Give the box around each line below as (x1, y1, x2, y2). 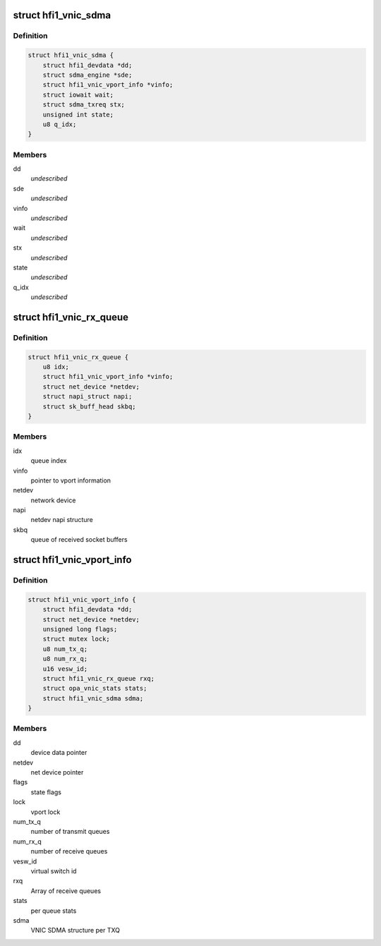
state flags (30, 787, 61, 796)
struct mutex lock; (42, 635, 111, 643)
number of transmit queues (30, 827, 110, 836)
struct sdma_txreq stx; (42, 101, 125, 109)
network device (30, 496, 76, 504)
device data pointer (30, 748, 87, 757)
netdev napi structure (30, 516, 93, 524)
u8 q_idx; (42, 120, 77, 128)
